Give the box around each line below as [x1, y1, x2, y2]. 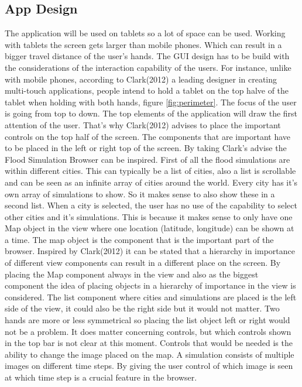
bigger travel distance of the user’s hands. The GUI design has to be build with [5, 50, 290, 62]
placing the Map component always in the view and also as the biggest [5, 268, 259, 280]
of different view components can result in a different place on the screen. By [5, 256, 281, 269]
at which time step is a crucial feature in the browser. [5, 371, 197, 383]
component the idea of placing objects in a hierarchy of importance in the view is [5, 279, 296, 292]
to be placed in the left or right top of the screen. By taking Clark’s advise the [5, 142, 287, 154]
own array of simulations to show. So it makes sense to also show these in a [5, 187, 275, 200]
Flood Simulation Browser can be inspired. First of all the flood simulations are [5, 153, 290, 165]
